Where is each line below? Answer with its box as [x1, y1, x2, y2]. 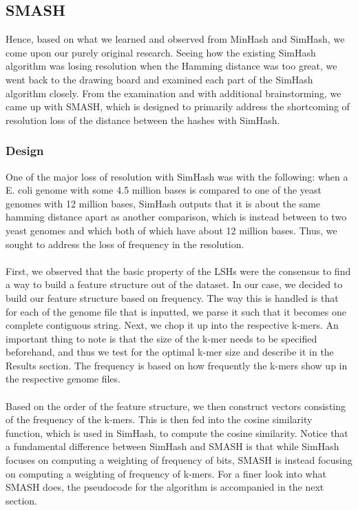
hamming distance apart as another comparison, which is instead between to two [6, 210, 347, 224]
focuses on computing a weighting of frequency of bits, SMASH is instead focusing [6, 453, 352, 467]
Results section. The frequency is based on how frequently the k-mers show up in [6, 358, 348, 372]
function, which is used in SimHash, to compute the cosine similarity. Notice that [6, 425, 348, 440]
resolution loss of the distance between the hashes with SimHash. [6, 112, 280, 127]
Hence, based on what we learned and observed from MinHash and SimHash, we [6, 32, 345, 46]
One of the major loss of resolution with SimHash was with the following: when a [6, 169, 348, 183]
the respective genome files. [6, 371, 120, 386]
